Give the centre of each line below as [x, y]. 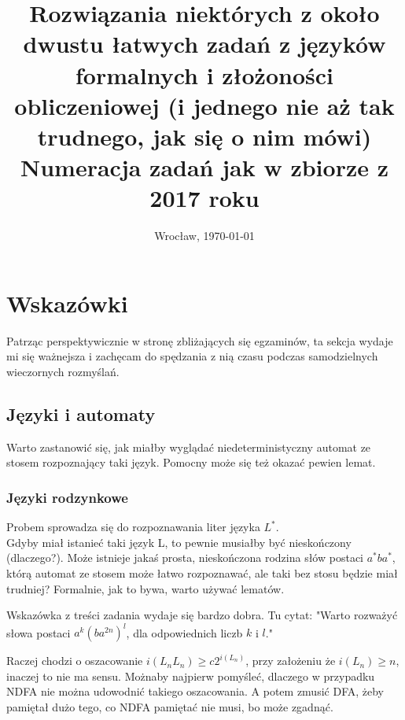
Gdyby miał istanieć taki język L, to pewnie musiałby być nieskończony [179, 542]
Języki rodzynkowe [67, 497]
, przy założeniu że [291, 661]
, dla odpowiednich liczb [184, 632]
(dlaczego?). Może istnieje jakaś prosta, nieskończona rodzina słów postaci [185, 558]
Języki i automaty [81, 414]
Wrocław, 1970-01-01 [204, 236]
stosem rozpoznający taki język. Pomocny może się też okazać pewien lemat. [191, 462]
